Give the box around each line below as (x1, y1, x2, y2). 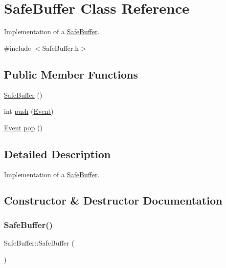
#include (4, 42, 31, 53)
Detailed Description (4, 146, 111, 161)
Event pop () (4, 122, 43, 132)
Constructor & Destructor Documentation (4, 193, 223, 208)
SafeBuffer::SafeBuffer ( (4, 238, 74, 248)
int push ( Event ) (4, 106, 54, 116)
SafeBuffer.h (42, 42, 79, 53)
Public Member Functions (4, 66, 138, 82)
